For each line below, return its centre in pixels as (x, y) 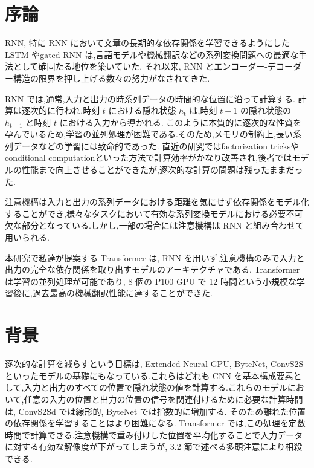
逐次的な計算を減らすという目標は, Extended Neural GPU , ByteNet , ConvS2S (154, 364)
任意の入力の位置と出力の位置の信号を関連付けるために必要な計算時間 (163, 399)
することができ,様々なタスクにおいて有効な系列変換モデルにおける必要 (146, 213)
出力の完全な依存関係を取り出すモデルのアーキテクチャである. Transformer (152, 269)
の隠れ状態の (265, 110)
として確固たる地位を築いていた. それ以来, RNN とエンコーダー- (140, 66)
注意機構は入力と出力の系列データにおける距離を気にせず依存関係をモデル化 (157, 202)
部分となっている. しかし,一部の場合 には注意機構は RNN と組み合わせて (163, 225)
